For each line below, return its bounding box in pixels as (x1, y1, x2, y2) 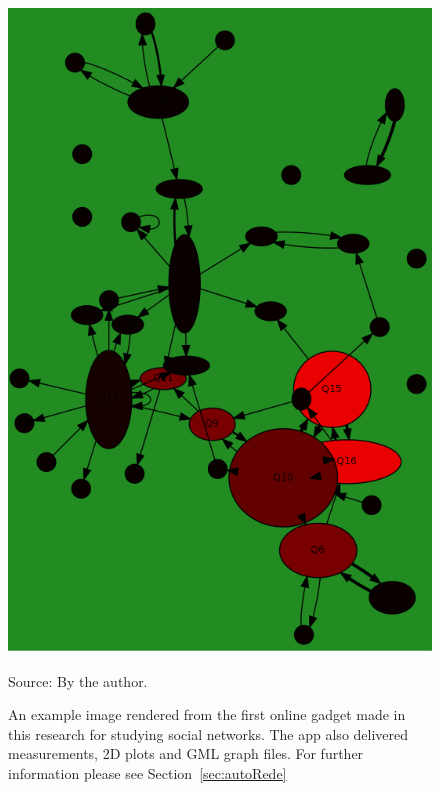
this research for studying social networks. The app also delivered (8, 723, 409, 744)
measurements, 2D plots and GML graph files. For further (8, 743, 364, 764)
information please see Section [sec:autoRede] (8, 762, 287, 783)
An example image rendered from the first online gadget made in (8, 704, 406, 725)
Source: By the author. (8, 670, 148, 691)
